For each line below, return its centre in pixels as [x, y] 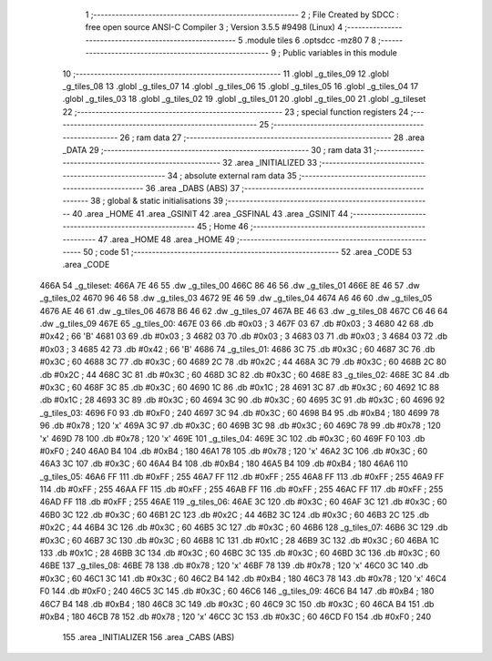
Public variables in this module [340, 53]
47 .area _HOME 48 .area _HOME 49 [166, 239]
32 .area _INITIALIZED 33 [270, 163]
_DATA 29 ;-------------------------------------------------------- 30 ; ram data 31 [217, 149]
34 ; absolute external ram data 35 [232, 175]
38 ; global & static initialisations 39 [157, 201]
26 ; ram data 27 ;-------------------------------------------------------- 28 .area [272, 137]
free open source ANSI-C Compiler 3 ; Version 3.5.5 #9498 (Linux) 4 [214, 27]
